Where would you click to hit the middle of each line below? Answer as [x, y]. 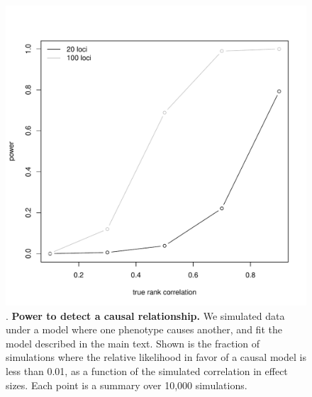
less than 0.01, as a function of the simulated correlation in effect [147, 370]
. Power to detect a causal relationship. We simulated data [145, 315]
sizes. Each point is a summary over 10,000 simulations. [127, 385]
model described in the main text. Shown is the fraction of [133, 343]
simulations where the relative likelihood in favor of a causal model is [156, 357]
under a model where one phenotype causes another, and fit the [144, 329]
